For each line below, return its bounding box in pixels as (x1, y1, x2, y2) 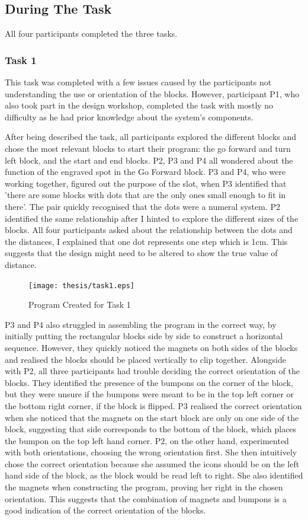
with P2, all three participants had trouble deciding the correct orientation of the (5, 365, 300, 377)
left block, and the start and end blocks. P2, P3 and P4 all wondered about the (5, 154, 293, 166)
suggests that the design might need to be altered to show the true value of (5, 247, 278, 259)
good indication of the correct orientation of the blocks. (5, 504, 206, 516)
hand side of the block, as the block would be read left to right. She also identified (5, 469, 303, 481)
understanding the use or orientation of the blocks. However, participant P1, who (5, 87, 300, 100)
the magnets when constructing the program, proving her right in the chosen (5, 481, 283, 493)
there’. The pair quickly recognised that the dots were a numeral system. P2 (5, 200, 280, 212)
